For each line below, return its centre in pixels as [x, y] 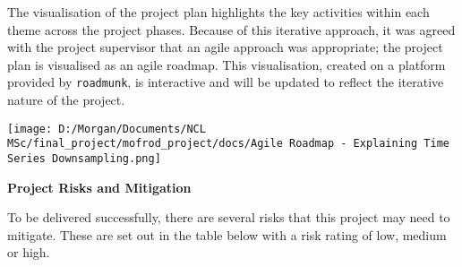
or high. [29, 252]
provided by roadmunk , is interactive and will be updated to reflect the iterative [226, 82]
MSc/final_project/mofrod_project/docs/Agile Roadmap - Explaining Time [228, 144]
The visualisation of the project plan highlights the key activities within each [218, 12]
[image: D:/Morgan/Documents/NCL [107, 129]
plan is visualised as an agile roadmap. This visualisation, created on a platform [227, 64]
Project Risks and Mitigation [99, 187]
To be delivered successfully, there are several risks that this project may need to [229, 217]
